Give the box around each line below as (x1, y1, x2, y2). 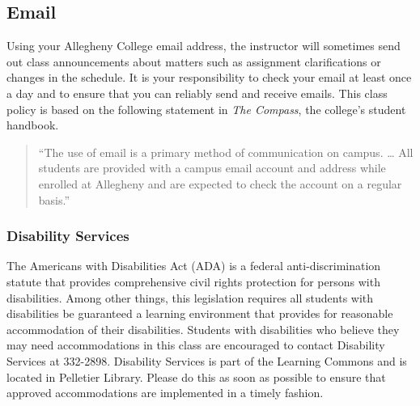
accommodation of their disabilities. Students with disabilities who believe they (6, 320, 400, 337)
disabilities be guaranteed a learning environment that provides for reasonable (6, 305, 393, 322)
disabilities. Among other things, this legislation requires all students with (6, 289, 374, 306)
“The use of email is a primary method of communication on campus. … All (38, 143, 414, 160)
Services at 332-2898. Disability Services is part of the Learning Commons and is (6, 352, 407, 369)
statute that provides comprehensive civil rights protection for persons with (6, 273, 380, 290)
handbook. (6, 116, 59, 133)
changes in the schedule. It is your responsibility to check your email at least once (6, 69, 412, 86)
